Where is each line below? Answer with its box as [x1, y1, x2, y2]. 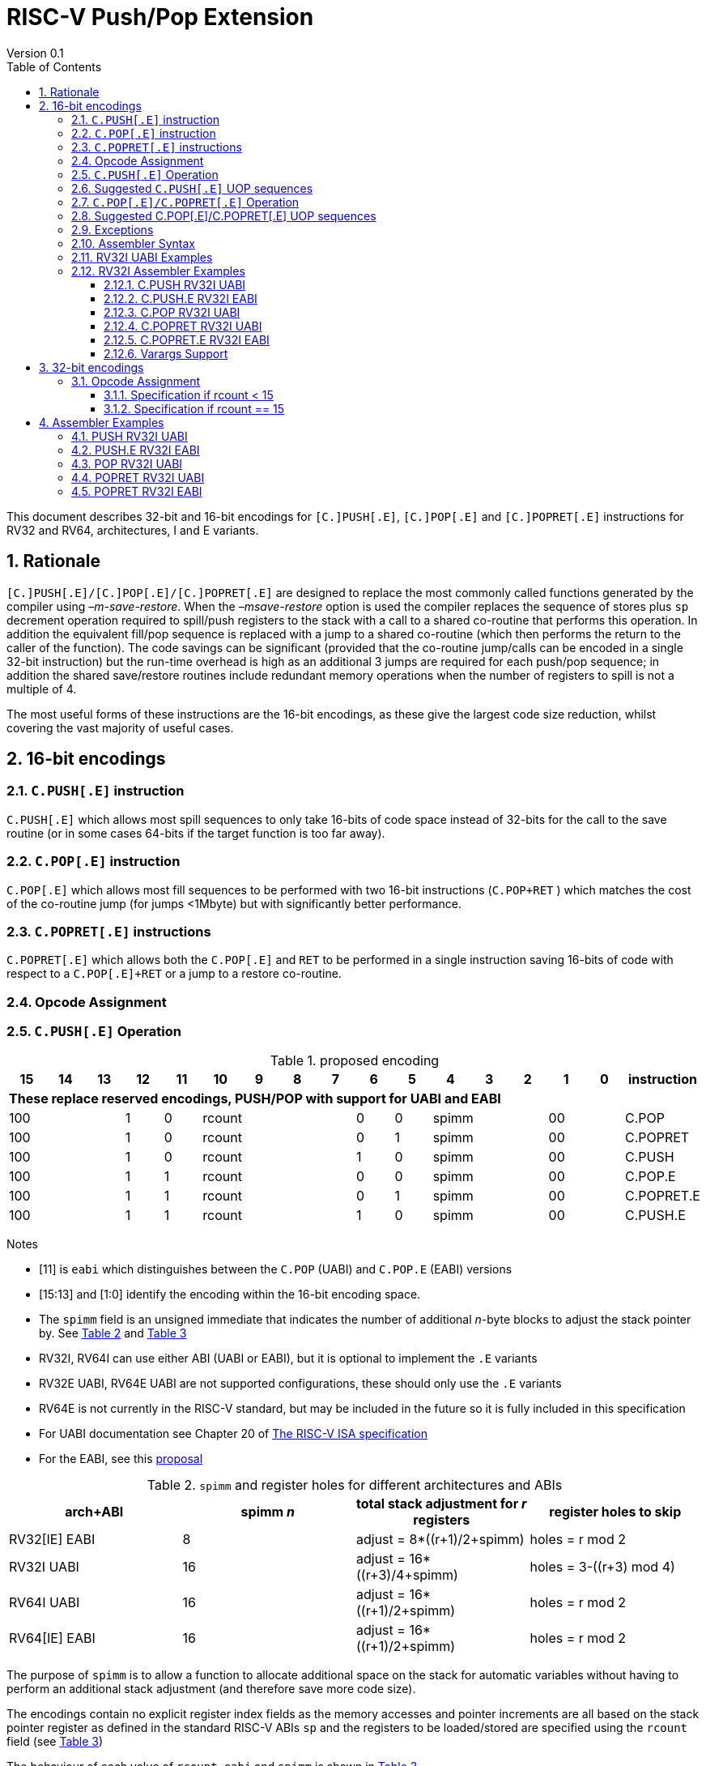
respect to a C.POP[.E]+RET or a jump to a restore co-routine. [6, 966, 342, 981]
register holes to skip [549, 1504, 682, 1521]
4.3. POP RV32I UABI [71, 456, 183, 471]
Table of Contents [6, 59, 102, 74]
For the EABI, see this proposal [39, 1452, 203, 1466]
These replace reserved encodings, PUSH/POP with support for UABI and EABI [9, 1090, 501, 1107]
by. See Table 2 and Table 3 [39, 1326, 187, 1341]
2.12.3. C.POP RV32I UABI [104, 305, 240, 319]
